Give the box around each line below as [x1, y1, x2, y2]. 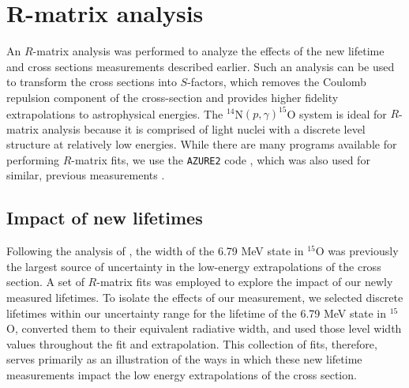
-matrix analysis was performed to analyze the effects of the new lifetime [32, 43, 385, 59]
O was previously [315, 243, 399, 259]
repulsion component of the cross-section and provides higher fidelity [6, 89, 339, 105]
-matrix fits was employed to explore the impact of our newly [96, 273, 393, 290]
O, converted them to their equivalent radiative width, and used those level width [6, 320, 402, 337]
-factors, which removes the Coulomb [187, 73, 366, 90]
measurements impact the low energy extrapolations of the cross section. [6, 366, 357, 382]
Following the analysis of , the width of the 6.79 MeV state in [6, 243, 304, 259]
